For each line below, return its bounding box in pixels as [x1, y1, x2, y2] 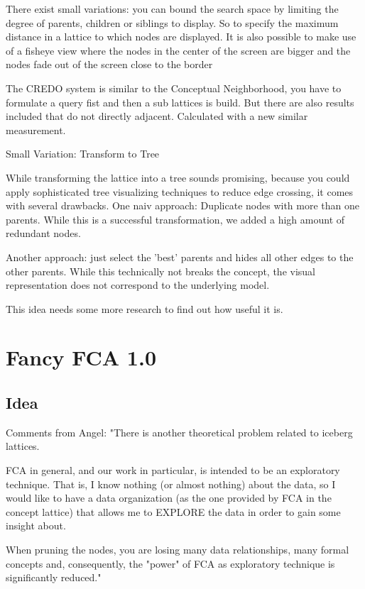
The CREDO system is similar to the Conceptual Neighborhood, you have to [6, 80, 342, 95]
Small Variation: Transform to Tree [6, 146, 160, 161]
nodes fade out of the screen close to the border [6, 57, 213, 72]
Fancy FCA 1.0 [6, 343, 156, 372]
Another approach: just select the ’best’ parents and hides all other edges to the [6, 249, 354, 264]
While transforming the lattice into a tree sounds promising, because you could [6, 170, 350, 185]
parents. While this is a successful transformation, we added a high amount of [6, 211, 345, 226]
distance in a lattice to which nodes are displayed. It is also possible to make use [6, 29, 356, 44]
